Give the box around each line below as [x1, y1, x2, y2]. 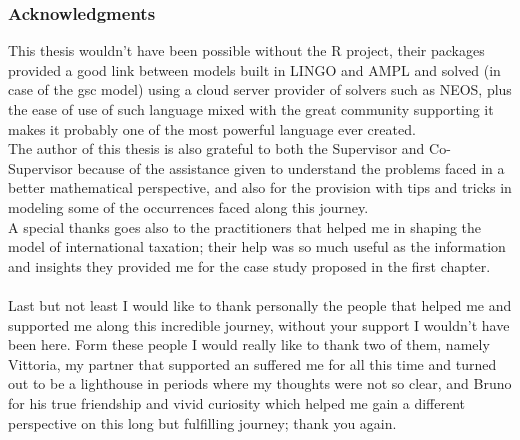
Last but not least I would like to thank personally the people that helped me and [8, 294, 512, 315]
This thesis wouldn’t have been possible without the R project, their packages [8, 40, 485, 61]
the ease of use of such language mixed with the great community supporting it [8, 99, 494, 119]
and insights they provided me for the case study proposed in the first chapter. [8, 255, 491, 276]
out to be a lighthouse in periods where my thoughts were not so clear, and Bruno [8, 373, 512, 394]
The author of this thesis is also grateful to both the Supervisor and [8, 138, 425, 159]
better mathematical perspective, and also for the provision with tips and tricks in [8, 177, 512, 198]
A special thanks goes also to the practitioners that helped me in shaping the [8, 216, 482, 237]
